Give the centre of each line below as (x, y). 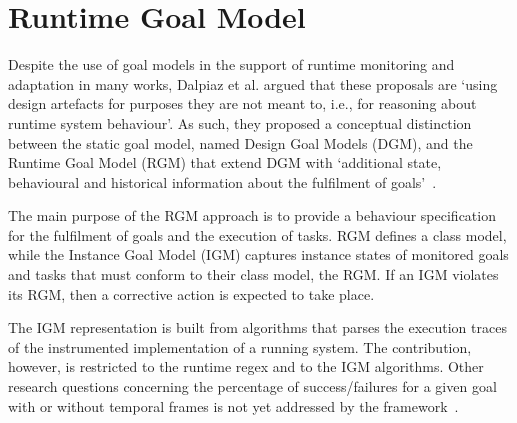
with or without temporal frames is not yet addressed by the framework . (233, 405)
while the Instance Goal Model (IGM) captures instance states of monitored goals (258, 254)
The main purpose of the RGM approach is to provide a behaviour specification (252, 215)
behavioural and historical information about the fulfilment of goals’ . (222, 181)
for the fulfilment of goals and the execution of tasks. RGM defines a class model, (257, 234)
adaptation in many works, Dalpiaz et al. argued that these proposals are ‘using (253, 83)
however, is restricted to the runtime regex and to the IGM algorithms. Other (246, 366)
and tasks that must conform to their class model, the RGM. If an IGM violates (253, 274)
